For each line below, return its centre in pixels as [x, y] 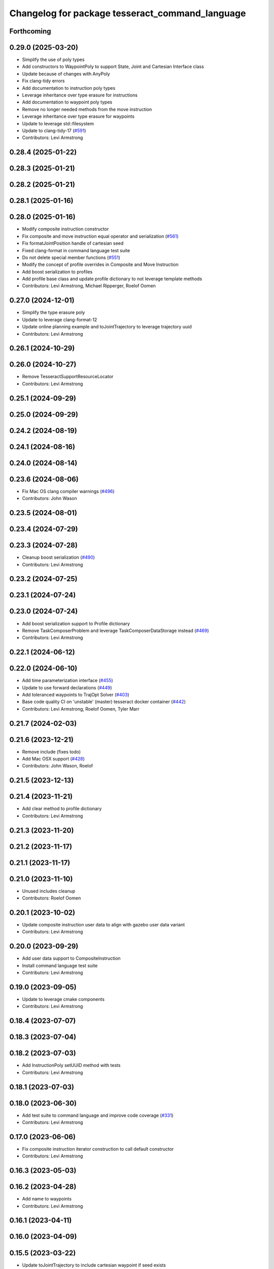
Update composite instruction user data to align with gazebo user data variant [104, 925]
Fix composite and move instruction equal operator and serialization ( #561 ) [100, 236]
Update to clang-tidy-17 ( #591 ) [54, 130]
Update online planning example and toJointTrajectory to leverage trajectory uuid [107, 327]
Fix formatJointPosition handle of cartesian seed [73, 243]
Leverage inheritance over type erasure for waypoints [78, 116]
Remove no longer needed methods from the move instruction [87, 109]
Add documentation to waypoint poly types [67, 102]
